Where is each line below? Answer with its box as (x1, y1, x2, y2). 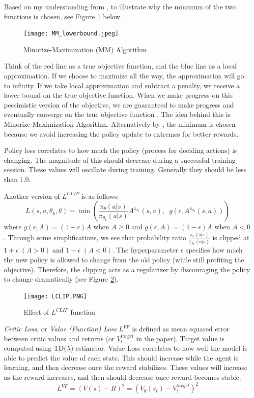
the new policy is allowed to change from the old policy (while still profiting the (4, 254, 244, 265)
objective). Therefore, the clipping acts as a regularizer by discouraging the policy (4, 264, 250, 274)
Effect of (24, 307, 49, 317)
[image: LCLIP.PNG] (24, 292, 87, 300)
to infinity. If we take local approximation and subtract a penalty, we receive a (4, 80, 240, 90)
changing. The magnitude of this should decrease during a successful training (4, 154, 236, 165)
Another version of (4, 190, 60, 201)
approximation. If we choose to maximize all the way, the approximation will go (4, 71, 244, 81)
